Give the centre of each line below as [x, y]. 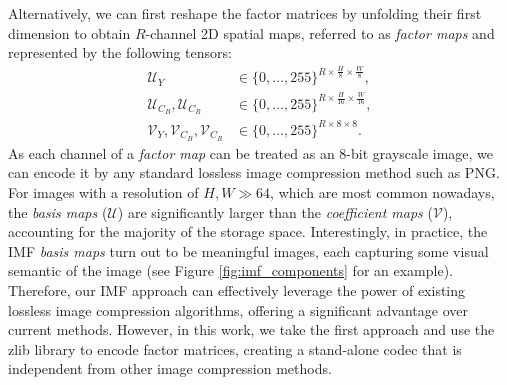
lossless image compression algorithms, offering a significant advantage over [238, 309]
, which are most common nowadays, [382, 192]
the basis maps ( [58, 211]
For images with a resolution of [103, 192]
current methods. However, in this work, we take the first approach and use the [251, 329]
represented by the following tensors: [120, 52]
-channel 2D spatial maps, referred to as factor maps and [320, 32]
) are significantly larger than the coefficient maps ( [275, 211]
